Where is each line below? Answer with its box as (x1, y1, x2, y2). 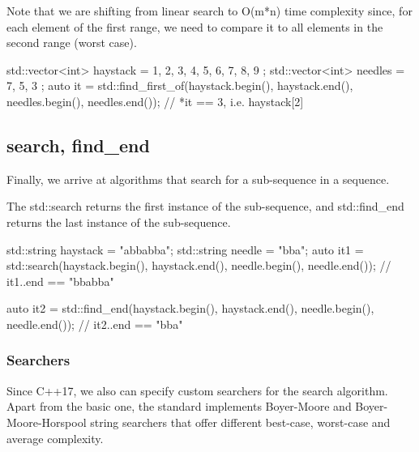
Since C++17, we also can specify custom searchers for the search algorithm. (6, 382, 388, 399)
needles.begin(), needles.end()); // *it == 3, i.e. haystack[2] (6, 92, 304, 109)
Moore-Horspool (6, 413, 87, 430)
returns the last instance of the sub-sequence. (6, 213, 231, 230)
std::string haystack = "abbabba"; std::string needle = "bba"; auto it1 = (6, 241, 364, 258)
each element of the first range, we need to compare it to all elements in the (6, 18, 383, 35)
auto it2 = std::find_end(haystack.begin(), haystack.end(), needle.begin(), (6, 300, 374, 317)
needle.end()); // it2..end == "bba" (6, 315, 183, 332)
